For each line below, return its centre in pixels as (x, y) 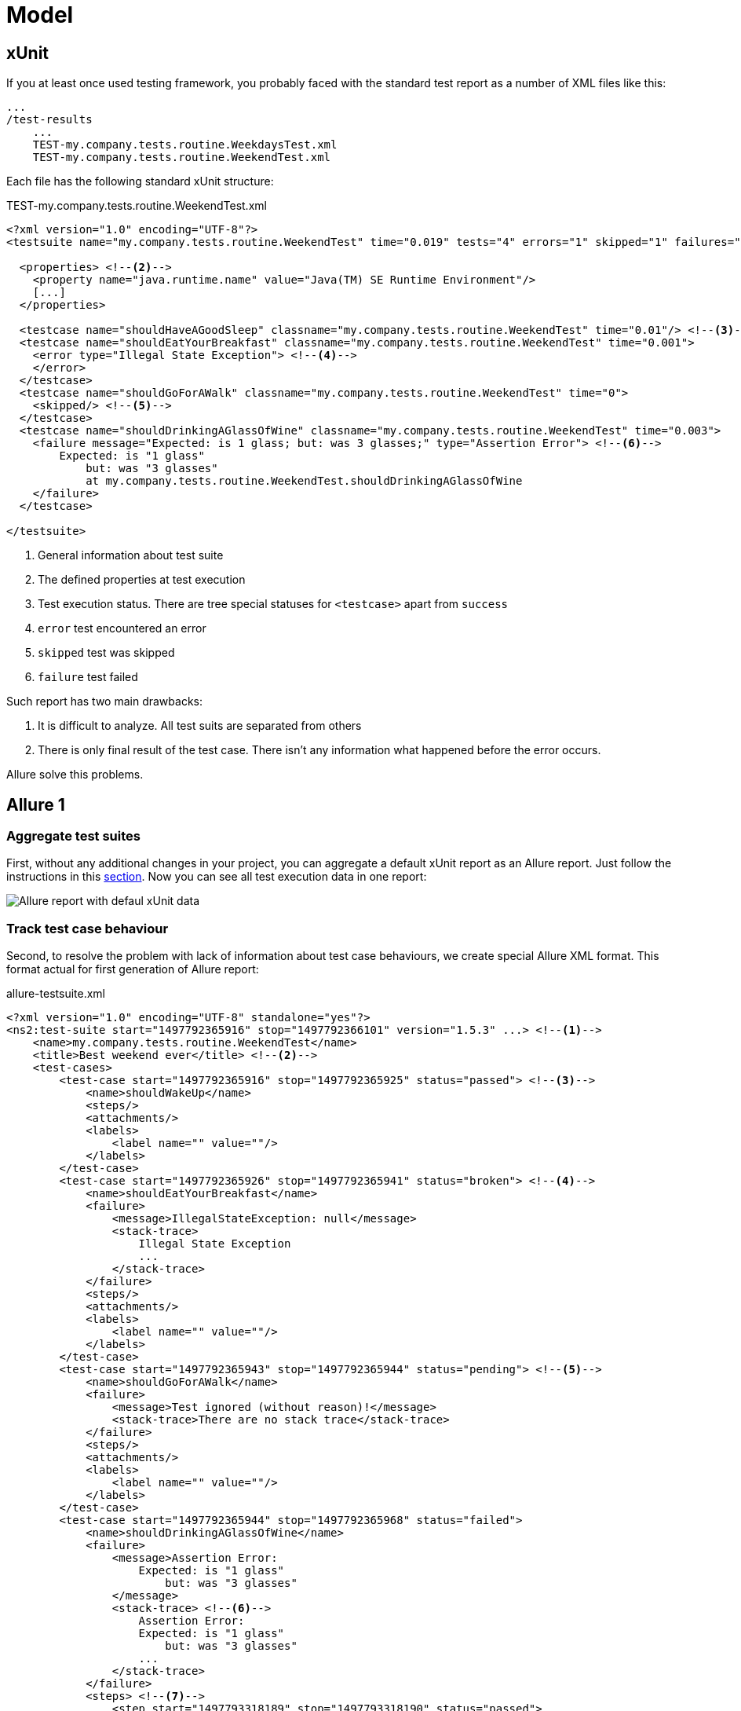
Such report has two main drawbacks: (104, 702)
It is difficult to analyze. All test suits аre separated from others (200, 726)
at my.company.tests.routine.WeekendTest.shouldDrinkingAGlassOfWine (304, 481)
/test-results (49, 120)
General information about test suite (131, 555)
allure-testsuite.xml (56, 994)
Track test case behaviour (88, 928)
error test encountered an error (122, 628)
